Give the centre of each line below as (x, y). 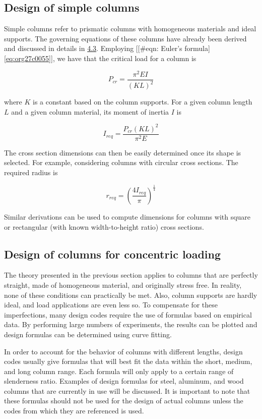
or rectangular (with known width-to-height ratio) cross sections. (104, 226)
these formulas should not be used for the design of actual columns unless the (124, 401)
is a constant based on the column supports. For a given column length (143, 102)
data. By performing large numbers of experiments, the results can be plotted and (131, 324)
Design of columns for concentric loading (113, 254)
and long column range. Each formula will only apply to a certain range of (119, 371)
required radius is (31, 172)
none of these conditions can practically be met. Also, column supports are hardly (131, 295)
